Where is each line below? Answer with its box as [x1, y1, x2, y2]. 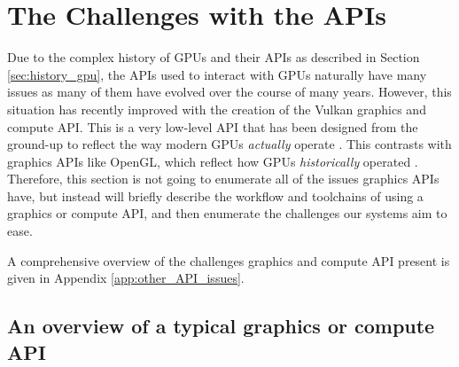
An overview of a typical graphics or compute [7, 312, 435, 340]
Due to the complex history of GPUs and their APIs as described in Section [7, 48, 420, 66]
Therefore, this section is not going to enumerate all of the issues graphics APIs [7, 169, 440, 188]
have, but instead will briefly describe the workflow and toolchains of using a [7, 186, 424, 205]
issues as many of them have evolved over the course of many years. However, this [7, 82, 452, 101]
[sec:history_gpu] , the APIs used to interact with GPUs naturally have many [7, 65, 427, 83]
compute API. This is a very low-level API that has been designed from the [7, 117, 418, 136]
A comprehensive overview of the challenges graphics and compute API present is [7, 251, 450, 269]
